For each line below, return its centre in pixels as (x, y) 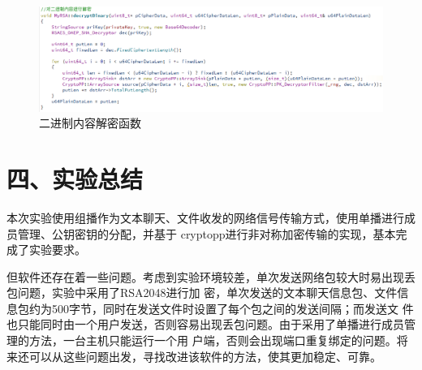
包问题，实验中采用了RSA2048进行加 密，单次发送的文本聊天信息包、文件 (202, 293)
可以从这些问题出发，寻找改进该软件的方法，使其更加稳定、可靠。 (205, 356)
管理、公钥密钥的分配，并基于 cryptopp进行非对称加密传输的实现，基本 (207, 233)
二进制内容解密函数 (90, 123)
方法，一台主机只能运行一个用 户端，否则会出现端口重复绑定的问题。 (213, 340)
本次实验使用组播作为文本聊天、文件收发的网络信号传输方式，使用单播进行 (205, 217)
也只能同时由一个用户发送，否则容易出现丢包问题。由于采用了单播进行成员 (205, 324)
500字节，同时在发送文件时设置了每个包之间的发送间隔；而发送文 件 (233, 308)
